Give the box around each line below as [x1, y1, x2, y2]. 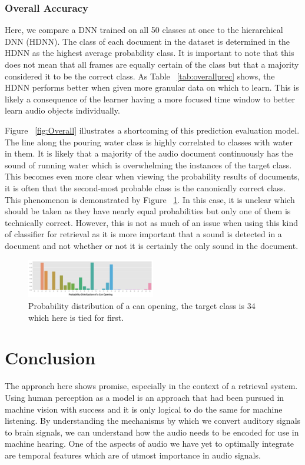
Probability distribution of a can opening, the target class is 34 [28, 300, 256, 312]
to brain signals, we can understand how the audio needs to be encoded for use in [5, 426, 299, 438]
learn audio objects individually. [5, 104, 120, 117]
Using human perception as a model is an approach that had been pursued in [5, 391, 284, 403]
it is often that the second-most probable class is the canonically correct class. [5, 181, 286, 194]
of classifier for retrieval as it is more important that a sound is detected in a [5, 228, 282, 240]
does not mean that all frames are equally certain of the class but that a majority [5, 58, 299, 70]
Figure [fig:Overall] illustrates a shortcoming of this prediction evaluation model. [5, 124, 300, 136]
